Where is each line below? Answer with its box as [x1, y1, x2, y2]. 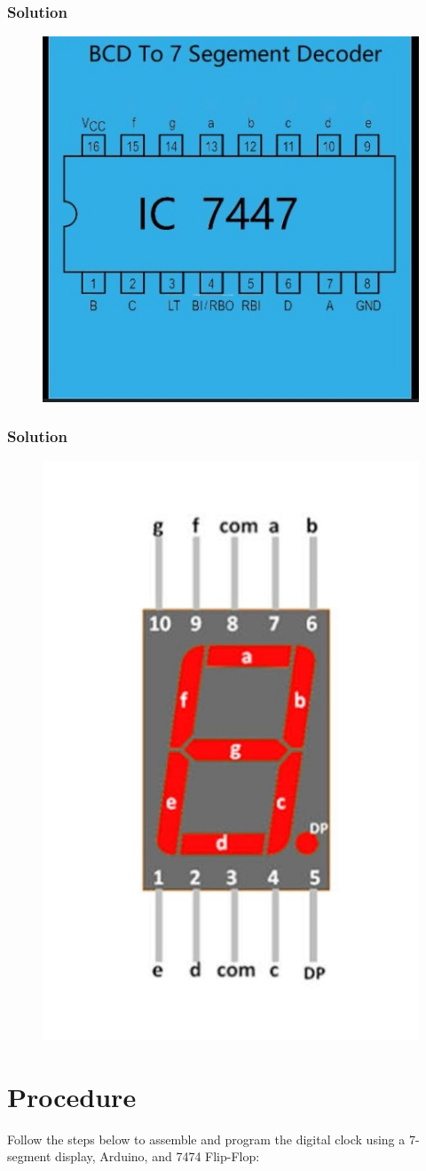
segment [7, 1147, 51, 1166]
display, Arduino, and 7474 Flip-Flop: [55, 1147, 260, 1166]
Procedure [7, 1078, 137, 1114]
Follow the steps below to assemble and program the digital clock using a [7, 1129, 406, 1148]
